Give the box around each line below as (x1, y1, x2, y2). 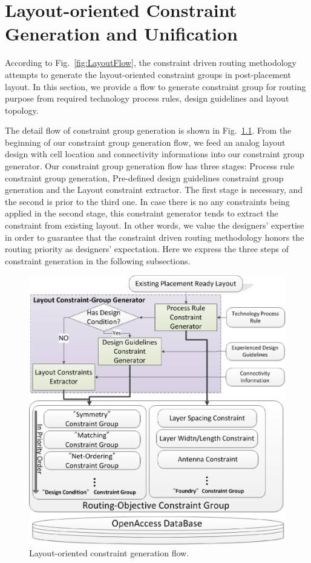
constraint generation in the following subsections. (5, 254, 191, 267)
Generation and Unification (5, 21, 238, 46)
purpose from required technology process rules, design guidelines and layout (5, 92, 289, 105)
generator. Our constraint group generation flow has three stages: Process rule (5, 160, 295, 172)
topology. (5, 103, 39, 116)
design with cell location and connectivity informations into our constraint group (5, 148, 304, 160)
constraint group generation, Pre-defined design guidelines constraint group (5, 171, 284, 184)
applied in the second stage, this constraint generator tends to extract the (5, 207, 278, 220)
